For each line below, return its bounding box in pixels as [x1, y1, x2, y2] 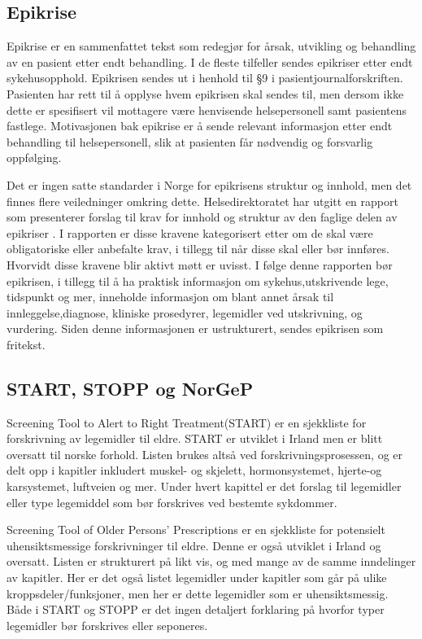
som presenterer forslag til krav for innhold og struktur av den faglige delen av [7, 208, 398, 225]
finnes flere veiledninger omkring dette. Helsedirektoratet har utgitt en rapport [7, 192, 398, 209]
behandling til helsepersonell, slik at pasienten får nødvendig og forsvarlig [7, 133, 373, 150]
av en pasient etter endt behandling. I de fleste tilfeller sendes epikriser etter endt [7, 53, 413, 70]
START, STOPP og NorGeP [7, 375, 254, 400]
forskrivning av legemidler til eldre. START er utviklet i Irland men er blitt [7, 430, 383, 447]
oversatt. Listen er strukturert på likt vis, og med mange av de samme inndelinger [7, 553, 416, 570]
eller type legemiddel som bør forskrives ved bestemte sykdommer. [7, 493, 337, 510]
